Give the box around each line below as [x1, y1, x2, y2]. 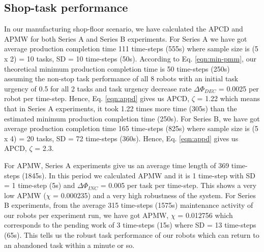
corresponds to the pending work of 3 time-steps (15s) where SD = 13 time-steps [4, 219, 256, 230]
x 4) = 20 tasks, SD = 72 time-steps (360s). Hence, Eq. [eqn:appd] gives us [4, 133, 239, 143]
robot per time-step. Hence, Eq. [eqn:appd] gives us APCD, [4, 93, 190, 104]
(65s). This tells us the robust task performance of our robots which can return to [4, 230, 259, 240]
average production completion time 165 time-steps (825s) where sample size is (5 [4, 123, 258, 134]
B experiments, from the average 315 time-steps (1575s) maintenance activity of [4, 200, 253, 210]
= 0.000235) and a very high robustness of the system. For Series [53, 190, 256, 200]
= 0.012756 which [178, 209, 233, 220]
